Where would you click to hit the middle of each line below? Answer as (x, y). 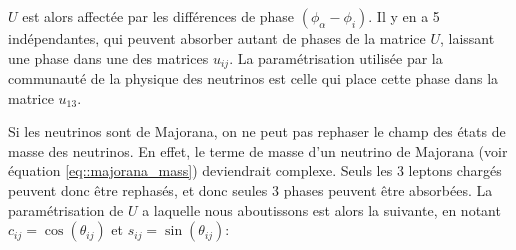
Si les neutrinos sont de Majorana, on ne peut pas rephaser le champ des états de (257, 131)
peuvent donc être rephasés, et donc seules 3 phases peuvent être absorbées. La (250, 190)
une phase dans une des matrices (108, 57)
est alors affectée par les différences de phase (158, 16)
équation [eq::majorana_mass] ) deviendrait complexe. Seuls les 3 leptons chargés (255, 170)
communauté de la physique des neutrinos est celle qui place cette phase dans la (253, 78)
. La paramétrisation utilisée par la (336, 57)
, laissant (467, 38)
